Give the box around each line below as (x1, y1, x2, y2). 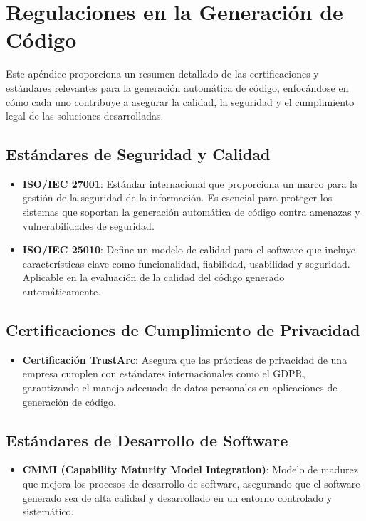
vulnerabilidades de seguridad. (22, 218, 155, 233)
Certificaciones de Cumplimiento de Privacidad (6, 319, 360, 341)
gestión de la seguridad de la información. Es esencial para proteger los (22, 190, 333, 205)
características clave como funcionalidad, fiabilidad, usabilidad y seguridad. (22, 256, 350, 270)
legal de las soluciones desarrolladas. (6, 108, 164, 123)
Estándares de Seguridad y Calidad (6, 143, 271, 165)
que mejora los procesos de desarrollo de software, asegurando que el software (22, 476, 360, 491)
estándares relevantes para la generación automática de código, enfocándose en (6, 80, 349, 95)
